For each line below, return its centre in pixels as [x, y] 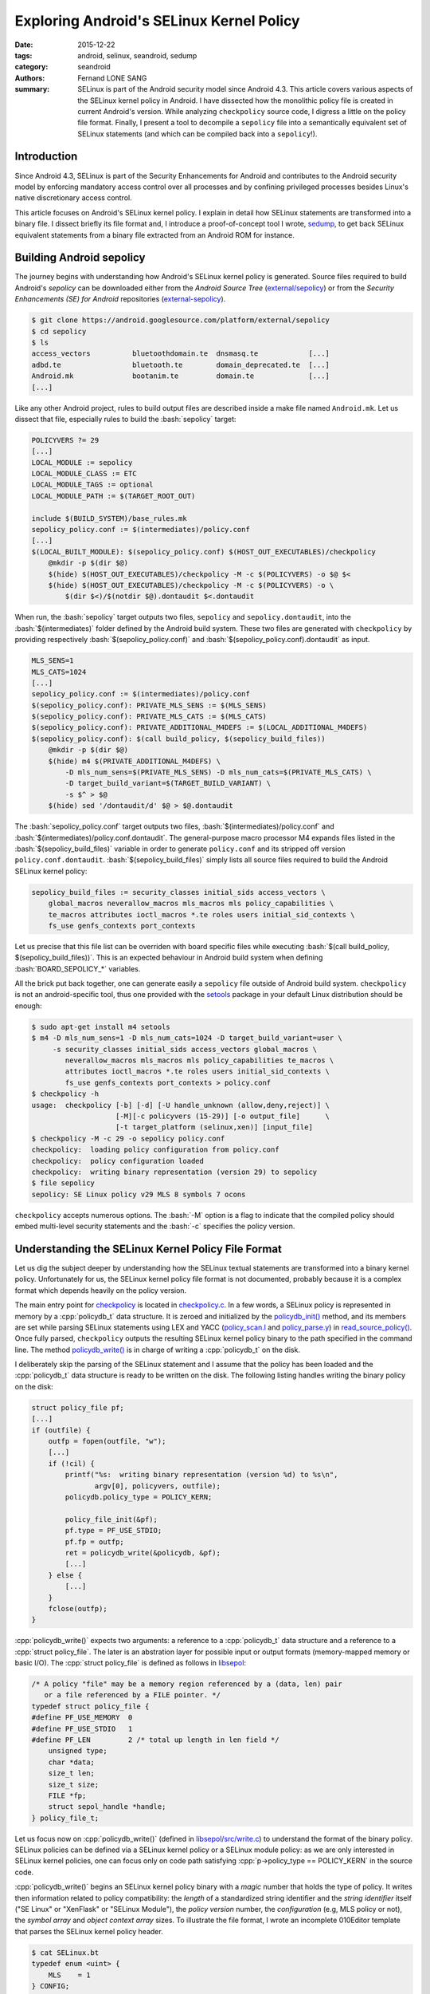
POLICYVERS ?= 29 [65, 440]
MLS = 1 [69, 1975]
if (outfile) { [61, 1430]
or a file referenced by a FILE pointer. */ [132, 1695]
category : [31, 67]
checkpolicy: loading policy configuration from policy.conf [155, 1150]
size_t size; [74, 1784]
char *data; [72, 1762]
